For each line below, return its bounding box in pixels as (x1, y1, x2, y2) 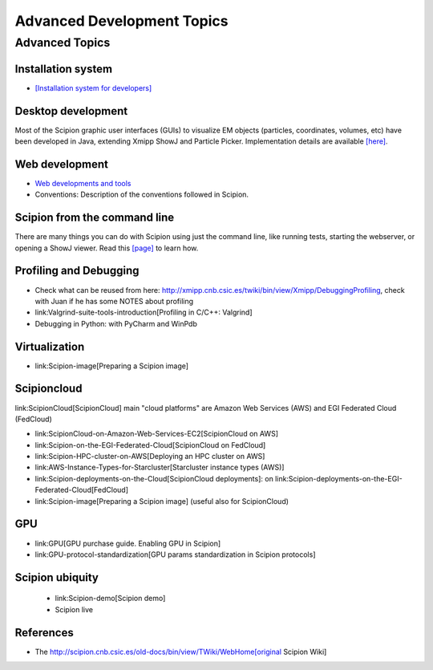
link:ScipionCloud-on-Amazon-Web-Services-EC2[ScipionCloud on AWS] (34, 429, 278, 439)
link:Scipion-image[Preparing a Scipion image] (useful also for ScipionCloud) (34, 496, 289, 506)
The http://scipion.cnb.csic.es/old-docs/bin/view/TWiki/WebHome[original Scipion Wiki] (34, 647, 327, 656)
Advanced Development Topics (14, 12, 229, 30)
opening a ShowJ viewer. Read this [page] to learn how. (14, 243, 199, 253)
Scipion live (55, 604, 94, 614)
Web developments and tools (34, 178, 132, 188)
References (14, 626, 74, 640)
